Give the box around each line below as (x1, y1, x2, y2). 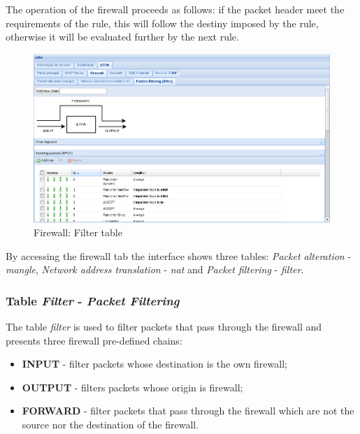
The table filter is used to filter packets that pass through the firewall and (6, 319, 322, 334)
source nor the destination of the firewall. (22, 417, 199, 432)
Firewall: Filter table (34, 225, 122, 240)
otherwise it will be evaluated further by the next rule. (6, 29, 239, 44)
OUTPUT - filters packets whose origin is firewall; (22, 379, 243, 394)
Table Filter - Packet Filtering (6, 291, 180, 309)
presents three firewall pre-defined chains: (6, 333, 182, 347)
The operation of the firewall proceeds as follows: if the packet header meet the (6, 2, 345, 16)
